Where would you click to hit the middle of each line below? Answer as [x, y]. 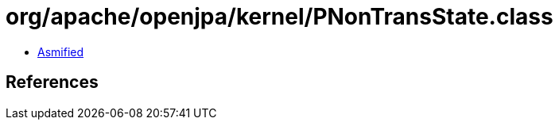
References [52, 82]
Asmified [61, 52]
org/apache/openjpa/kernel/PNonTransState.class [279, 17]
